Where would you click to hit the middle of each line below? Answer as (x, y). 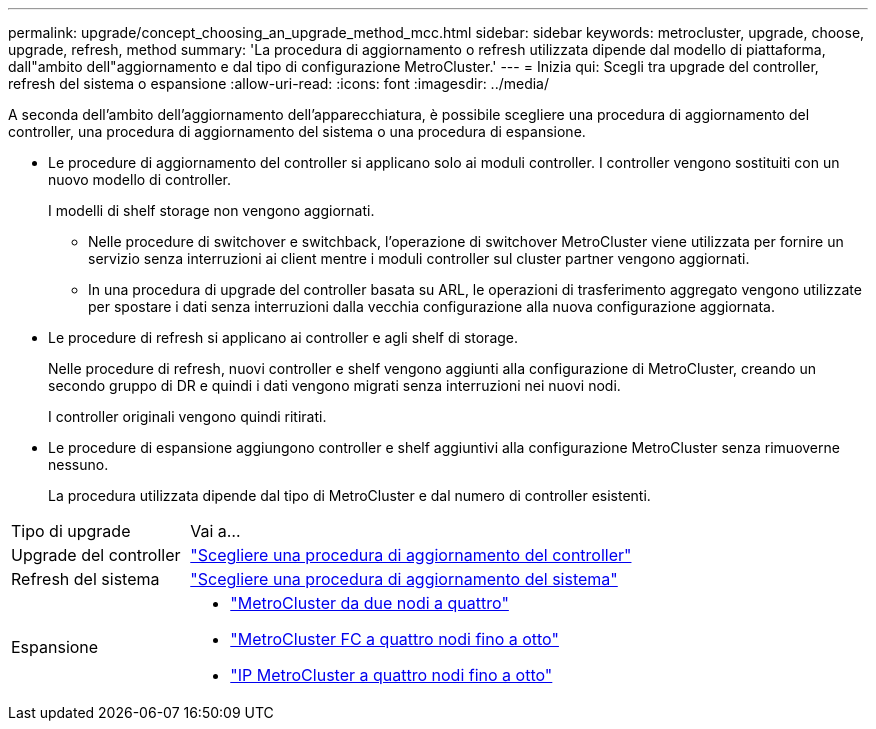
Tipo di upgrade (71, 531)
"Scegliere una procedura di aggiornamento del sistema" (404, 579)
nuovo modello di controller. (140, 179)
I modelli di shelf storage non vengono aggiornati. (211, 210)
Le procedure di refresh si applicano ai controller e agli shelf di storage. (283, 337)
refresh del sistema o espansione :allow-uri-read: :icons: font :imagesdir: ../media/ (279, 83)
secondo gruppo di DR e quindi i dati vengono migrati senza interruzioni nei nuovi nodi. (334, 385)
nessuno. (78, 464)
